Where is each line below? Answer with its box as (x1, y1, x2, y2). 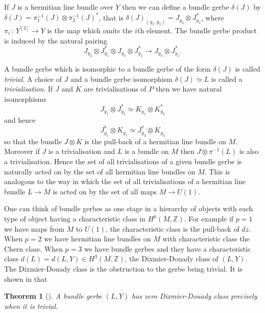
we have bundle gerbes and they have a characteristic (84, 243, 251, 254)
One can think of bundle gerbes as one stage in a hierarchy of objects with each (4, 203, 253, 214)
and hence (4, 115, 36, 125)
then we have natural (155, 83, 222, 94)
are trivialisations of (84, 83, 147, 94)
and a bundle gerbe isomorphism (70, 73, 173, 84)
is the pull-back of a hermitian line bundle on (84, 136, 226, 146)
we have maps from (4, 223, 64, 234)
